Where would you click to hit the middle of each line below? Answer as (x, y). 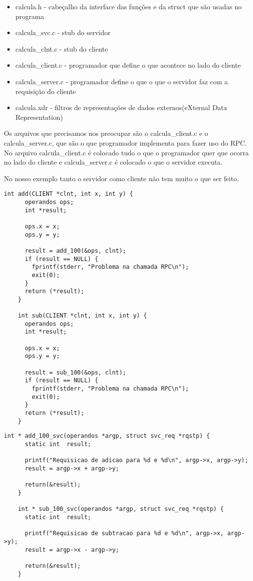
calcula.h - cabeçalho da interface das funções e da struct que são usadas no (128, 6)
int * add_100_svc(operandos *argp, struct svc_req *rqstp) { (107, 436)
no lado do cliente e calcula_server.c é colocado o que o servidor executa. (113, 162)
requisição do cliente (46, 91)
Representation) (39, 117)
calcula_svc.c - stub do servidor (63, 32)
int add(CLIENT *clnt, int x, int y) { (68, 194)
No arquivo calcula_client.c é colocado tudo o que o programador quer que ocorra (126, 152)
